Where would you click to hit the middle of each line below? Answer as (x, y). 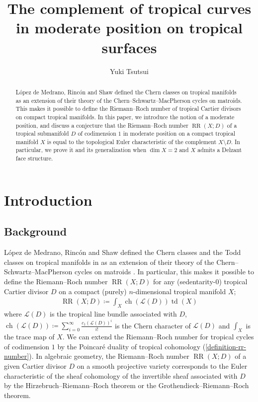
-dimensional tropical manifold (179, 291)
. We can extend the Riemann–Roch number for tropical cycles (158, 337)
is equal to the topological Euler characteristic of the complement (132, 141)
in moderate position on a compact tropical (179, 133)
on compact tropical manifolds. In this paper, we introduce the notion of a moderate (125, 117)
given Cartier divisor (35, 366)
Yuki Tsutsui (129, 71)
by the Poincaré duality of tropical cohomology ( (131, 346)
